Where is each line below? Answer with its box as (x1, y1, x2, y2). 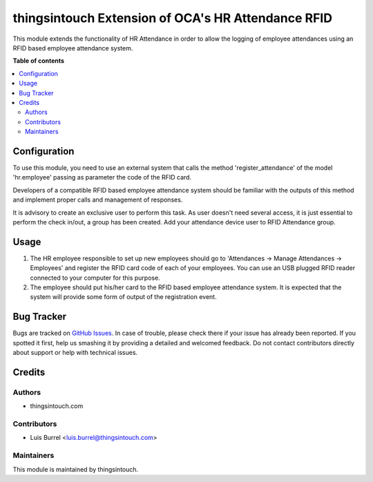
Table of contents (12, 57, 65, 65)
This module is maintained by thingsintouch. (12, 465, 139, 473)
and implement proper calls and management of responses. (12, 195, 183, 204)
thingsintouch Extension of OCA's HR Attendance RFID (12, 10, 333, 26)
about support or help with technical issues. (12, 349, 138, 357)
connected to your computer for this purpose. (30, 273, 160, 282)
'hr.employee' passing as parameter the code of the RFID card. (12, 173, 192, 182)
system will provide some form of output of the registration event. (30, 293, 217, 301)
